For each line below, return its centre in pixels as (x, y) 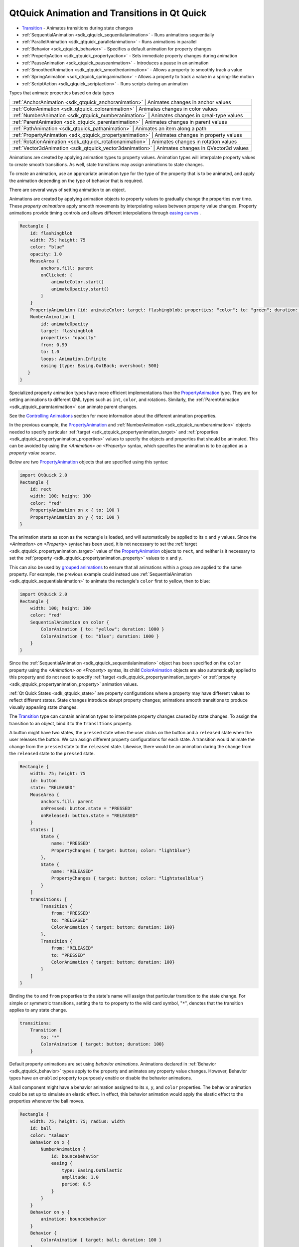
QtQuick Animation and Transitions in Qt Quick (108, 13)
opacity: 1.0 (46, 254)
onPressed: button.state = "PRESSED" (87, 809)
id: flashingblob (51, 233)
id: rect (41, 489)
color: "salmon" (50, 1135)
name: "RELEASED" (72, 871)
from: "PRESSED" (71, 913)
